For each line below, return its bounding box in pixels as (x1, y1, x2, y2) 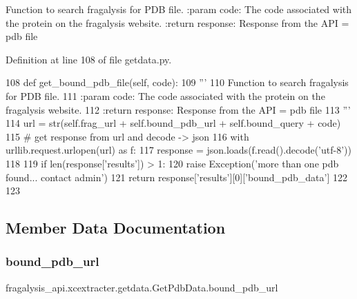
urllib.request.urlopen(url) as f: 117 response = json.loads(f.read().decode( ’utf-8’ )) (6, 143, 351, 157)
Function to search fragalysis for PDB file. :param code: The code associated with (6, 2, 352, 16)
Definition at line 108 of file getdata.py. (6, 52, 172, 66)
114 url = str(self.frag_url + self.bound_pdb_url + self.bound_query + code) (6, 116, 341, 130)
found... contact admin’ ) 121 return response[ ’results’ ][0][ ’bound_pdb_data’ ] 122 (6, 169, 347, 184)
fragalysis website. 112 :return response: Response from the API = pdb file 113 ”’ (6, 102, 351, 116)
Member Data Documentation (6, 217, 226, 238)
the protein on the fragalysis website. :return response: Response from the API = (6, 15, 349, 30)
